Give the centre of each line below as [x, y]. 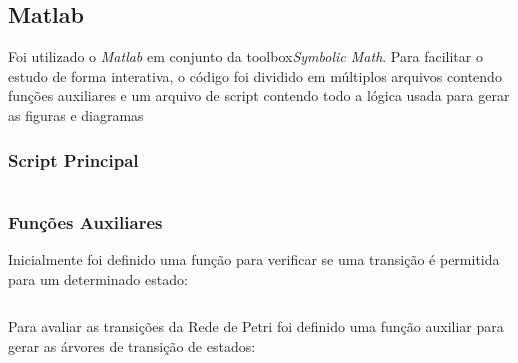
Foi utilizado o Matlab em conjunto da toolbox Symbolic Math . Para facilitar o [245, 56]
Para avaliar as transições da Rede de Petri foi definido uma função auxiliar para [256, 326]
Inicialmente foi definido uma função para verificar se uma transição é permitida [254, 259]
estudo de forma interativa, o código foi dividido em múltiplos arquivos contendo [255, 75]
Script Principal [73, 159]
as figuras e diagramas [76, 114]
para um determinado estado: [98, 278]
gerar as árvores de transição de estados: [132, 345]
